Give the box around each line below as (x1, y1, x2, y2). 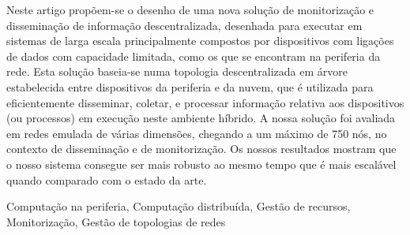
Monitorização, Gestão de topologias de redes (6, 213, 226, 229)
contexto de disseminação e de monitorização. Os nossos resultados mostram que (6, 140, 397, 157)
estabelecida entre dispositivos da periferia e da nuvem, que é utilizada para (6, 78, 374, 95)
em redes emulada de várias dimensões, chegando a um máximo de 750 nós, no (6, 125, 387, 141)
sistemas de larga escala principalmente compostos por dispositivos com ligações (6, 32, 394, 49)
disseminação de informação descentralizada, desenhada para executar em (6, 17, 363, 33)
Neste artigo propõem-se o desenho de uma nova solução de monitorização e (6, 2, 374, 17)
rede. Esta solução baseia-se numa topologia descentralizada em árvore (6, 63, 348, 80)
